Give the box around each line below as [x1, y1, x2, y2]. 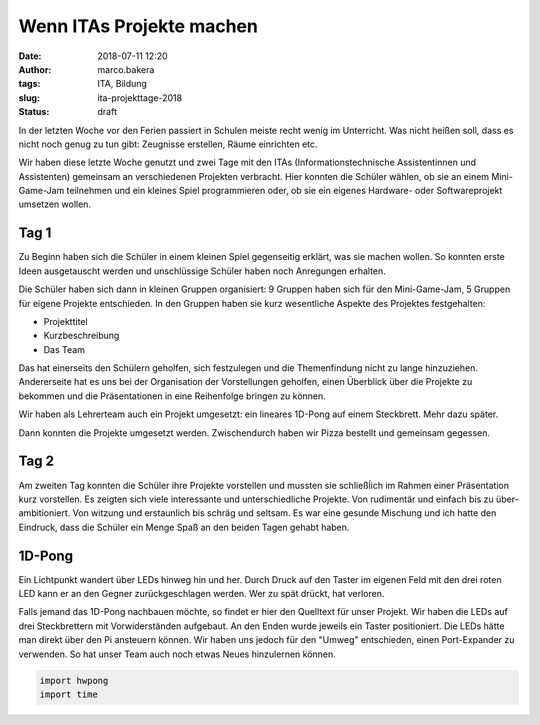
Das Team [43, 343, 85, 355]
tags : [18, 78, 41, 90]
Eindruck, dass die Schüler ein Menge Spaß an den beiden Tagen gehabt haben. [18, 521, 350, 533]
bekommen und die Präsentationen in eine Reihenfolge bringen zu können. [18, 390, 327, 402]
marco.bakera [97, 63, 155, 75]
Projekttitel [43, 315, 89, 327]
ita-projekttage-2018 [97, 91, 183, 104]
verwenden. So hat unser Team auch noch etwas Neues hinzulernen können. [18, 648, 337, 660]
